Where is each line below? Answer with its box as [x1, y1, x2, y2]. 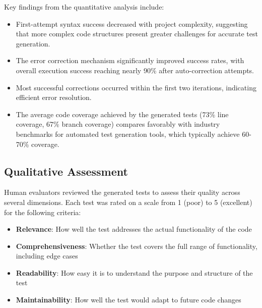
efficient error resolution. [16, 92, 92, 102]
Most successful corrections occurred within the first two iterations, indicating [16, 82, 256, 92]
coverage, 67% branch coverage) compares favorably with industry [16, 119, 220, 129]
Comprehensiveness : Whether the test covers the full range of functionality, [16, 240, 257, 251]
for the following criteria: [4, 207, 81, 217]
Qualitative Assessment [4, 163, 128, 179]
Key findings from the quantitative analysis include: [4, 2, 164, 12]
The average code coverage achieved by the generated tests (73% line [16, 109, 229, 119]
